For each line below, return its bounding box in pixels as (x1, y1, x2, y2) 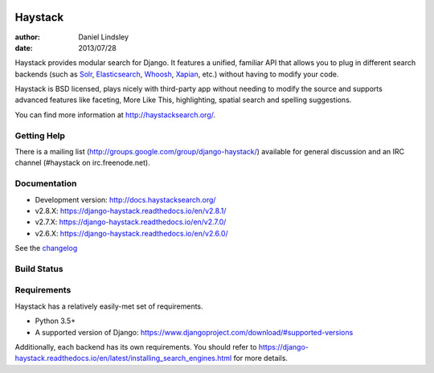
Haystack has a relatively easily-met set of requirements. (14, 301, 204, 311)
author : (14, 32, 40, 42)
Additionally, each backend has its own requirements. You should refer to (14, 342, 257, 351)
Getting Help (14, 129, 66, 141)
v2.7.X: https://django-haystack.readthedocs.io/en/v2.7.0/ (35, 217, 227, 227)
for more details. (233, 354, 289, 363)
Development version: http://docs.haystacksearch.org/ (35, 195, 216, 204)
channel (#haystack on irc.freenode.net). (14, 158, 150, 168)
